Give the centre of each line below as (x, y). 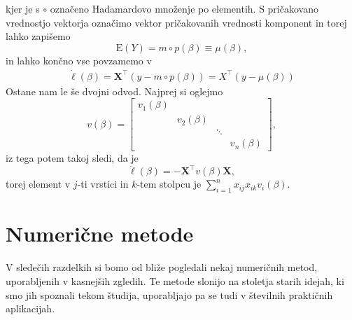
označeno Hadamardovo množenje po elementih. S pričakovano (184, 8)
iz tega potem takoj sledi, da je (72, 158)
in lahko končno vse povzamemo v (79, 60)
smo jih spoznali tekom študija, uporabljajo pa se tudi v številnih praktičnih (169, 294)
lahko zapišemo (38, 36)
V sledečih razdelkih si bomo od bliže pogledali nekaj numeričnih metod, (162, 267)
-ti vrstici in (103, 184)
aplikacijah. (30, 308)
